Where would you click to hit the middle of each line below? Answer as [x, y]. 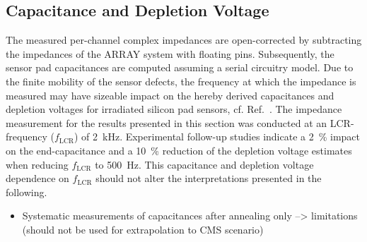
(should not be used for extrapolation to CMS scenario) [143, 229]
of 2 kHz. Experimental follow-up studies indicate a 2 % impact [221, 137]
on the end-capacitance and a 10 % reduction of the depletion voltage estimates [179, 150]
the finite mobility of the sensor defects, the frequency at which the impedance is [181, 81]
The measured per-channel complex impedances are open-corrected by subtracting [184, 40]
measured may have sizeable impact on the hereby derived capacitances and [170, 95]
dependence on [37, 178]
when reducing [37, 164]
